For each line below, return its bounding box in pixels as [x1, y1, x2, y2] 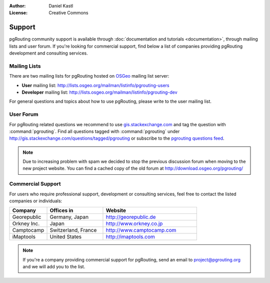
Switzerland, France [49, 227, 97, 234]
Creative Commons [48, 10, 88, 16]
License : [9, 10, 27, 16]
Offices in [49, 207, 73, 214]
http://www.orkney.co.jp [105, 220, 163, 227]
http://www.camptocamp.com [105, 227, 176, 234]
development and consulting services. [9, 50, 88, 56]
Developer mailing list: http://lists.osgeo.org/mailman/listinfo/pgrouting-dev [21, 89, 177, 95]
